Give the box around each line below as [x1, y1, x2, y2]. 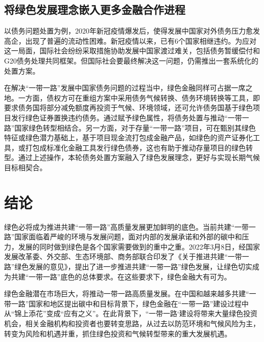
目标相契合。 [4, 162, 47, 172]
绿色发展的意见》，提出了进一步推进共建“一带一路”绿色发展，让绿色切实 [14, 261, 252, 272]
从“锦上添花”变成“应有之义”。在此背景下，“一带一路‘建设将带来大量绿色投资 [4, 308, 257, 319]
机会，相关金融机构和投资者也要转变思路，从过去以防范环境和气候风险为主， [4, 318, 260, 328]
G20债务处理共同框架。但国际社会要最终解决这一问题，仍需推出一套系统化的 [4, 55, 258, 66]
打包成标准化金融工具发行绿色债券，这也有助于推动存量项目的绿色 [25, 142, 246, 152]
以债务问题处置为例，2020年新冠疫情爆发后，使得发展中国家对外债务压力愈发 [4, 25, 260, 36]
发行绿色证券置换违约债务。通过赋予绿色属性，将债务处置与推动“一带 [11, 112, 242, 122]
